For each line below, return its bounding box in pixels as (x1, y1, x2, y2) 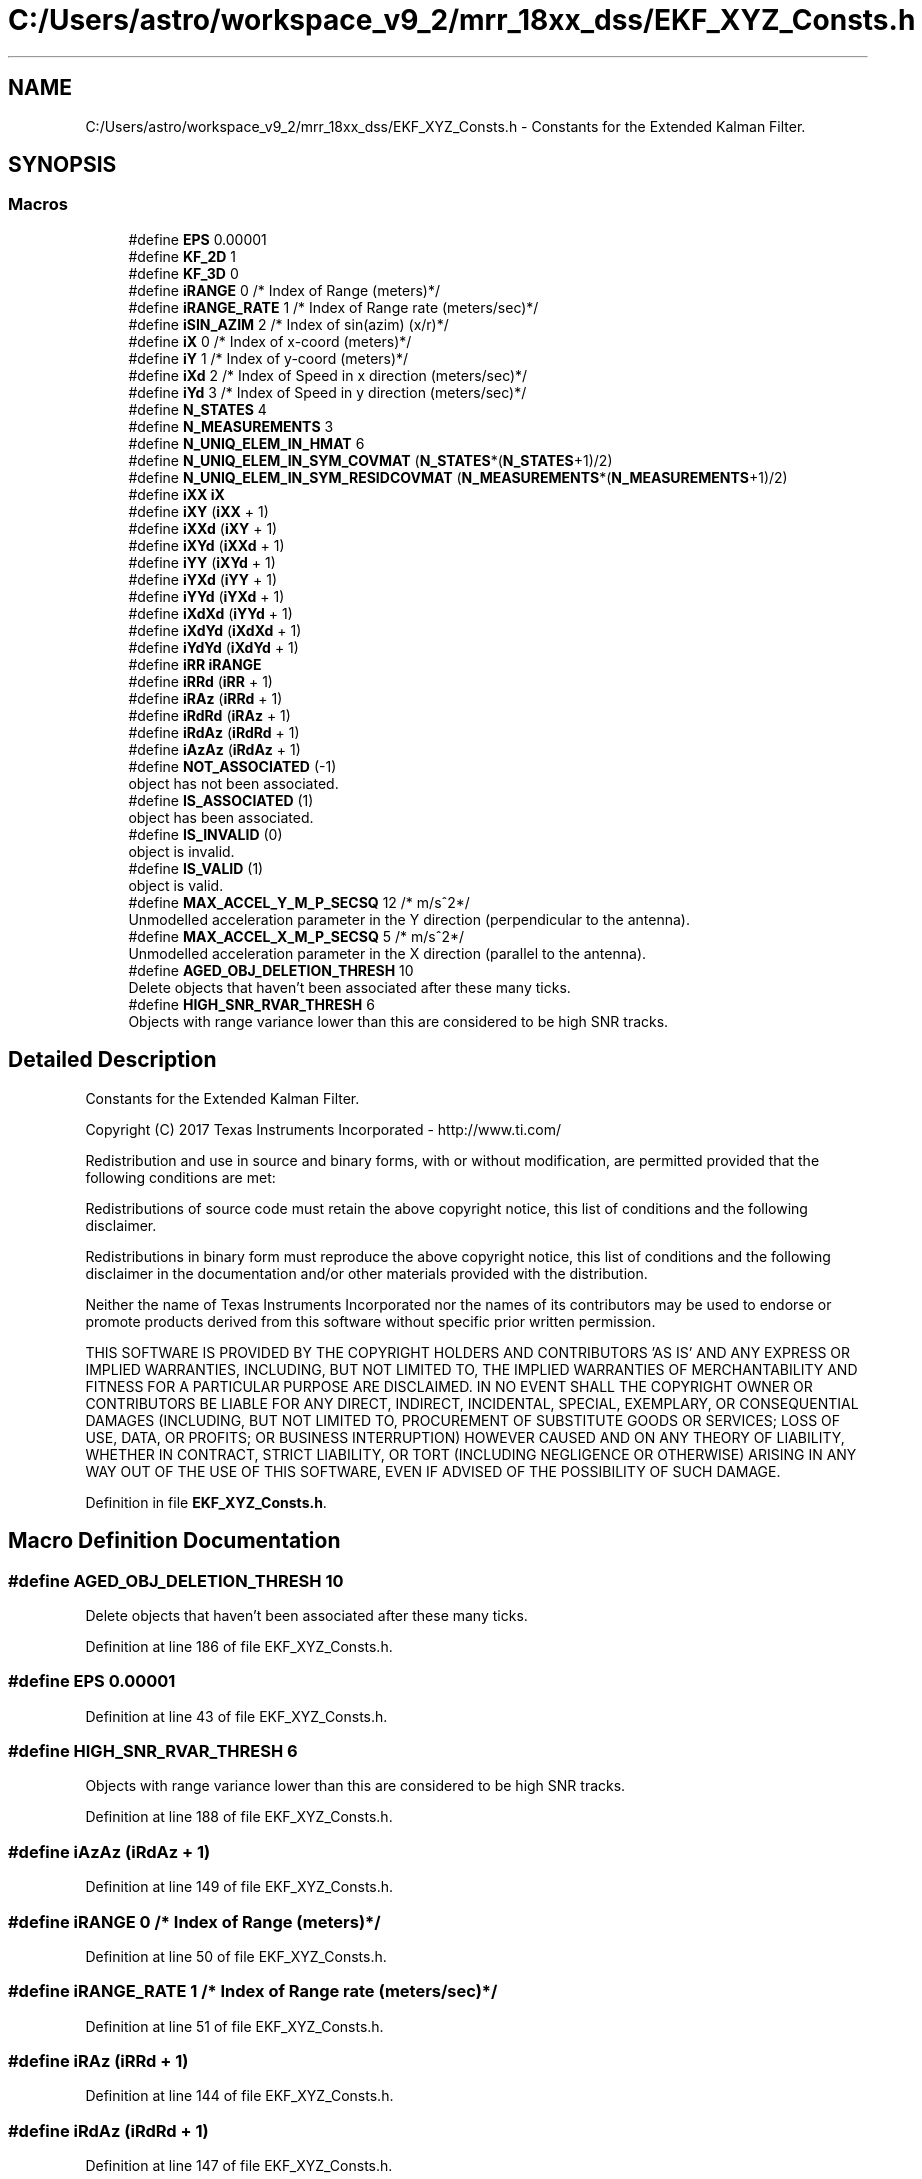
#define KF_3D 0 (128, 264, 239, 282)
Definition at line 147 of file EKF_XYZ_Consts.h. (85, 2157, 393, 2175)
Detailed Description (8, 1047, 217, 1073)
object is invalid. (128, 842, 235, 860)
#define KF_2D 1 (128, 247, 236, 265)
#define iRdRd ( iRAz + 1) (128, 706, 291, 724)
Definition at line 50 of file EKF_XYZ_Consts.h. (85, 1947, 387, 1965)
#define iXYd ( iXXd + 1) (128, 536, 285, 554)
